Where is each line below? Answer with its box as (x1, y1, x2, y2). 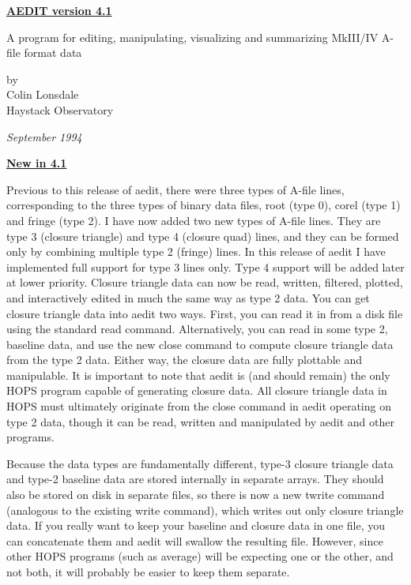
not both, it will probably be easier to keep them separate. (6, 564, 290, 579)
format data (24, 44, 82, 61)
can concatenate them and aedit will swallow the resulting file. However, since (6, 532, 383, 549)
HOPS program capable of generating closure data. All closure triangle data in (6, 382, 387, 399)
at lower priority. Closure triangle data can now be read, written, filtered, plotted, (6, 274, 403, 291)
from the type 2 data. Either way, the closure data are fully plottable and (6, 351, 363, 368)
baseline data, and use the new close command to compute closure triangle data (6, 336, 394, 352)
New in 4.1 (6, 155, 67, 171)
